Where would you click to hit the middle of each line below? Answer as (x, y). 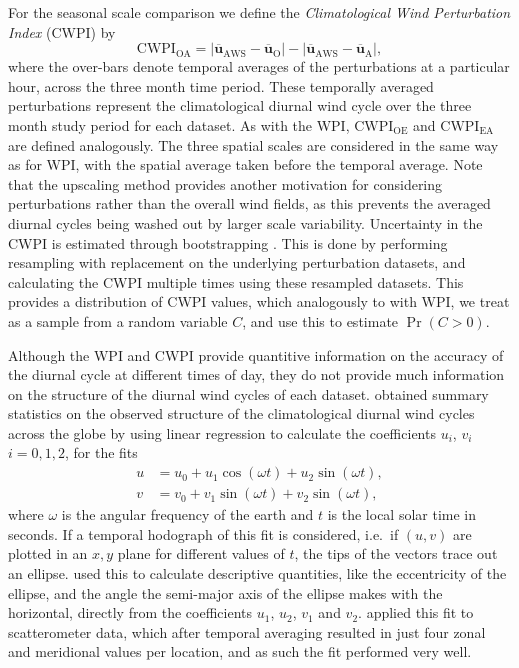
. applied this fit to (416, 612)
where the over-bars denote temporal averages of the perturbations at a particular (259, 66)
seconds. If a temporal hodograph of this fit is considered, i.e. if (203, 533)
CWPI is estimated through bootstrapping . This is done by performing (228, 242)
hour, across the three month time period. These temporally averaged (221, 85)
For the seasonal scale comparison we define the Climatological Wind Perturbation (259, 12)
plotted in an (48, 553)
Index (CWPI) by (62, 31)
